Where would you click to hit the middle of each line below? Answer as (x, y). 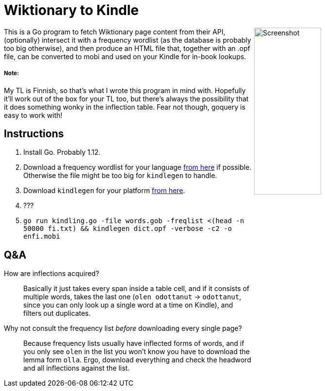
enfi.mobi (42, 236)
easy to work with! (33, 115)
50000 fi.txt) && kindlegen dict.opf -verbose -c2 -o (128, 229)
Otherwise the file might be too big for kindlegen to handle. (120, 176)
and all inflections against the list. (77, 368)
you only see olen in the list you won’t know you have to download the (137, 352)
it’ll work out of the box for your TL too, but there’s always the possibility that (126, 98)
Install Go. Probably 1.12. (62, 152)
